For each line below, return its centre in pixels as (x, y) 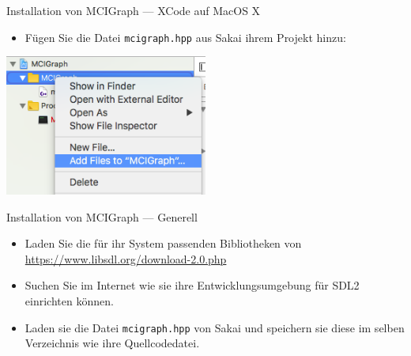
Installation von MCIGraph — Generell (102, 216)
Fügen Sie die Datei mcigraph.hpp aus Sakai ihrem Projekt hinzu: (185, 37)
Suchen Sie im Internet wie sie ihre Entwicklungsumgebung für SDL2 (192, 285)
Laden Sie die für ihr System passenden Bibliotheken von (163, 243)
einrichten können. (69, 300)
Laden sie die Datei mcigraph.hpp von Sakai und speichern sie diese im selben (215, 327)
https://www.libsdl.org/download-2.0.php (126, 258)
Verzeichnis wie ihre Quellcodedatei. (112, 343)
